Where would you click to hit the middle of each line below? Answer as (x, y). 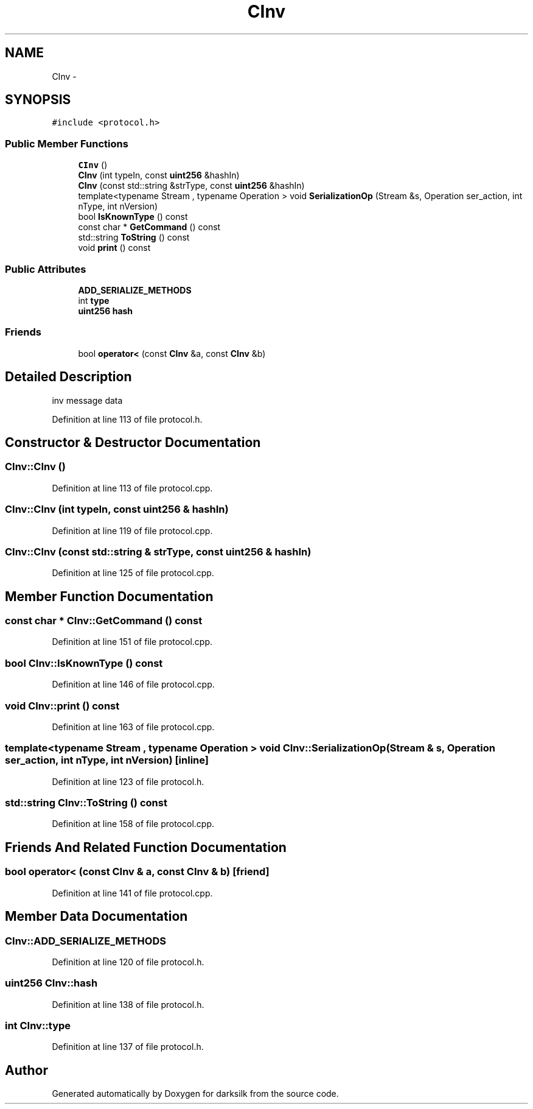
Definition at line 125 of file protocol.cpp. (133, 573)
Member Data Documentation (96, 917)
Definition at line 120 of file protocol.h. (128, 962)
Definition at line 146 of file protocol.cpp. (133, 685)
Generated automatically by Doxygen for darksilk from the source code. (195, 1094)
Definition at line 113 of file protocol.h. (127, 419)
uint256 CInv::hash (51, 983)
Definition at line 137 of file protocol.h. (128, 1047)
